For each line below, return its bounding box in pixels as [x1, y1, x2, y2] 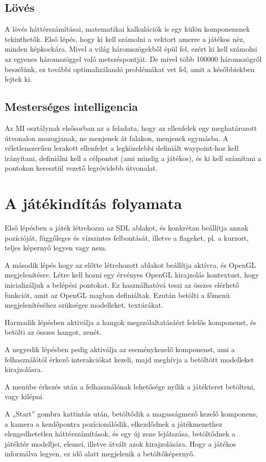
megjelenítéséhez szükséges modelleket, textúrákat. [5, 299, 163, 310]
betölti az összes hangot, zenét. [5, 327, 102, 337]
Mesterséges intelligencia [5, 99, 138, 114]
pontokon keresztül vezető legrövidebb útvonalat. [5, 163, 158, 173]
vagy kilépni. [5, 391, 44, 402]
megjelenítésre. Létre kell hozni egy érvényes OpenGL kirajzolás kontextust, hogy [5, 269, 259, 280]
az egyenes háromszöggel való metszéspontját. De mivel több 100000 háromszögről [5, 53, 262, 64]
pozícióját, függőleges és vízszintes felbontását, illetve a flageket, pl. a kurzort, [5, 232, 249, 243]
